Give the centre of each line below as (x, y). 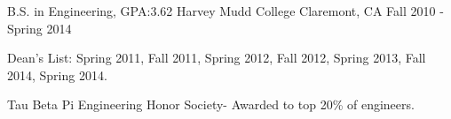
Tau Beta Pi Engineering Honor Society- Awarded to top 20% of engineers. (211, 104)
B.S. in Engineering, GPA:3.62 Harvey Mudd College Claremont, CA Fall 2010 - (225, 11)
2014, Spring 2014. (57, 74)
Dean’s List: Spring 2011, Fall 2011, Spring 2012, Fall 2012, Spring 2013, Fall (217, 58)
